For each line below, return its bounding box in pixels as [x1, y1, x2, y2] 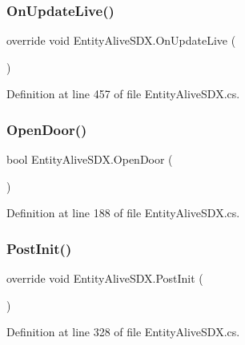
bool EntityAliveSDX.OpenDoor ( [6, 151, 173, 168]
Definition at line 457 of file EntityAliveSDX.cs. [6, 85, 240, 102]
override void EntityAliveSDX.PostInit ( [6, 270, 203, 287]
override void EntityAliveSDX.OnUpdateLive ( [6, 32, 236, 49]
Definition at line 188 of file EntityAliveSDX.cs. [6, 204, 240, 221]
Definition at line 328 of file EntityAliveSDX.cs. [6, 323, 240, 340]
